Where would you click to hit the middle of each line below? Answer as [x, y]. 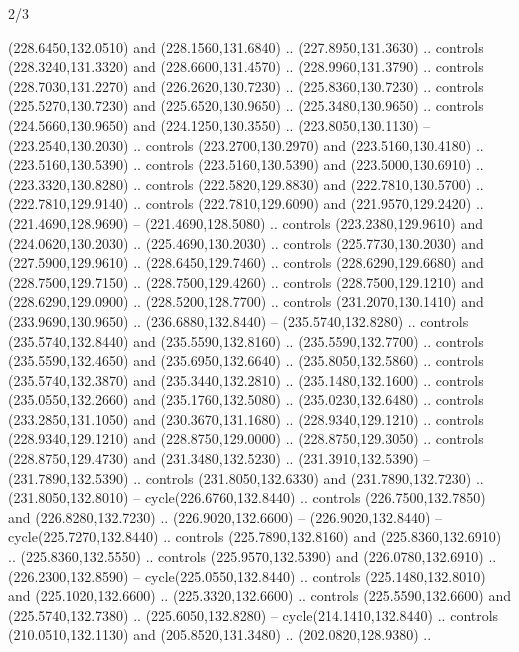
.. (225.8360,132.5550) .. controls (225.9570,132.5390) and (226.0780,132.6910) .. [252, 556]
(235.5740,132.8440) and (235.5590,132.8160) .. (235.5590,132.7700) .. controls [246, 340]
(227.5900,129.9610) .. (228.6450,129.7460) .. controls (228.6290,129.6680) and [246, 262]
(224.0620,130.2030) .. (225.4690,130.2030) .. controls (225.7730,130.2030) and [246, 242]
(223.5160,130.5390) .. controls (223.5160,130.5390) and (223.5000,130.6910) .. [246, 164]
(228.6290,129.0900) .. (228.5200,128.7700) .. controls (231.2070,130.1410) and [246, 301]
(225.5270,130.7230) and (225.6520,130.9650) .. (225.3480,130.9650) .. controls [246, 105]
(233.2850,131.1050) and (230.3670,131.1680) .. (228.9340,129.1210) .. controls [246, 418]
